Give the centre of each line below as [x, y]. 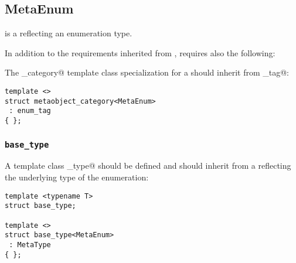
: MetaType [30, 245]
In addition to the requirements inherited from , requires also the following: [140, 52]
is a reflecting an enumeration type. [69, 33]
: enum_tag [30, 111]
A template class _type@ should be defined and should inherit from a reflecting [148, 165]
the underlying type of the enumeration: [77, 177]
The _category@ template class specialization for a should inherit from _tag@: [147, 72]
